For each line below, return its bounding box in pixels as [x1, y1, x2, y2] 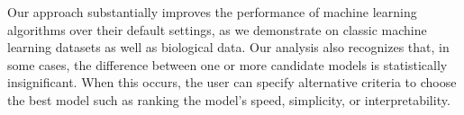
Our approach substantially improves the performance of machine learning [7, 3, 417, 21]
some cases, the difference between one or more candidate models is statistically [7, 55, 448, 74]
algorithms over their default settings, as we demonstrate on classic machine [7, 20, 427, 39]
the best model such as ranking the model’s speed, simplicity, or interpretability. [7, 90, 450, 109]
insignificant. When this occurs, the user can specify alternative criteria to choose [7, 73, 457, 92]
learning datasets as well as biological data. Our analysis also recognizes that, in [7, 38, 450, 57]
